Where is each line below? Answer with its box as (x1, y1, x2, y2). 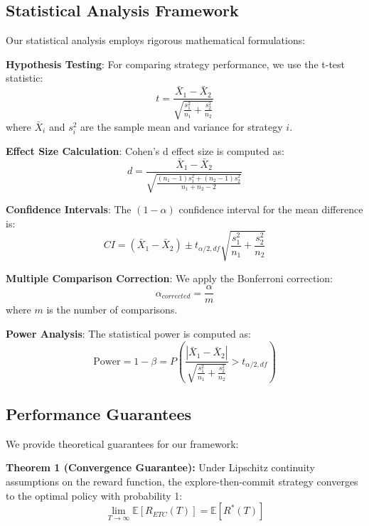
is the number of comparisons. (46, 302, 178, 317)
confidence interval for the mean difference (178, 202, 363, 217)
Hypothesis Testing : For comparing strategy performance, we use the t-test (6, 56, 346, 71)
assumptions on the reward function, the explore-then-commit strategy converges (6, 474, 358, 489)
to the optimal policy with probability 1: (6, 488, 183, 503)
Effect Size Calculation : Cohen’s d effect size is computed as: (6, 143, 284, 158)
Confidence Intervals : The (6, 202, 132, 217)
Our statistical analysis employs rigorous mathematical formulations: (6, 33, 306, 48)
